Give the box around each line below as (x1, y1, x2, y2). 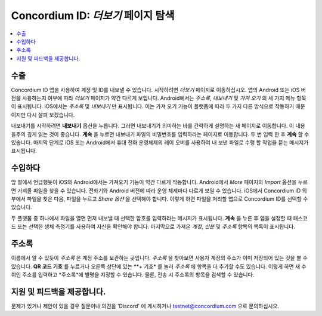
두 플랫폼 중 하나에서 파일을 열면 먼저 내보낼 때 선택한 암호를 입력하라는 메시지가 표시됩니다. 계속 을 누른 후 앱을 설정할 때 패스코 (11, 214, 308, 222)
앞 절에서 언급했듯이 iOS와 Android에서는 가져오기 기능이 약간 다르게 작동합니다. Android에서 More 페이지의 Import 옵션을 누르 (11, 179, 308, 186)
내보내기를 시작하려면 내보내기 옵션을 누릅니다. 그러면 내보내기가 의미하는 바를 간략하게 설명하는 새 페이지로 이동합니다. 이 (11, 122, 295, 130)
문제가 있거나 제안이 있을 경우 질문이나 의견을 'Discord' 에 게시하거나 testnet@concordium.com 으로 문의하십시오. (11, 302, 280, 309)
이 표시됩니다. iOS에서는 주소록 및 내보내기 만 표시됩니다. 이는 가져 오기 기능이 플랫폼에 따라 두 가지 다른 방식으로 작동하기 (11, 103, 295, 110)
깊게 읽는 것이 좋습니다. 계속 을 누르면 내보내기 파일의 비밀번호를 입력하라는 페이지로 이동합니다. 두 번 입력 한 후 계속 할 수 (27, 130, 309, 137)
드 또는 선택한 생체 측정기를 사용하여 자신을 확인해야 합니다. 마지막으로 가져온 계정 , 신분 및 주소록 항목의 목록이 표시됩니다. (11, 223, 295, 230)
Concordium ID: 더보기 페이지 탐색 (11, 9, 175, 22)
